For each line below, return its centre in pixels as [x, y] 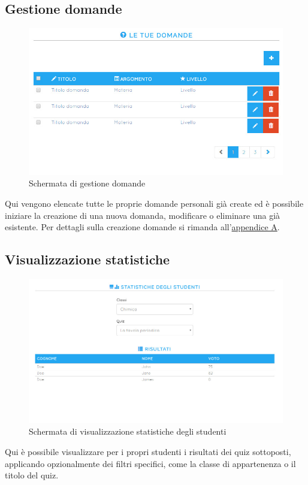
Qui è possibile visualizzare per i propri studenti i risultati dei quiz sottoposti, [148, 451]
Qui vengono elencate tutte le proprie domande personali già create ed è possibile [154, 203]
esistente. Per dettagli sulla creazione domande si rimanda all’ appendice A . [142, 227]
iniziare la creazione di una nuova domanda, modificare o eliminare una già [143, 215]
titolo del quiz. [32, 475]
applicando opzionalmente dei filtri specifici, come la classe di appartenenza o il [150, 463]
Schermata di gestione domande [87, 183]
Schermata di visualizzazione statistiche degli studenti [128, 431]
